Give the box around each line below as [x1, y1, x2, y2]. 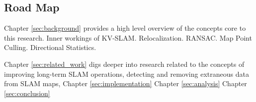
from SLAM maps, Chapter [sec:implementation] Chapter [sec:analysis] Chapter [4, 78, 247, 89]
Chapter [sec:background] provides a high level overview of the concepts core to [4, 23, 246, 33]
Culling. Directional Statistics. [4, 42, 96, 52]
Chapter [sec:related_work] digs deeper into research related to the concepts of [4, 58, 245, 69]
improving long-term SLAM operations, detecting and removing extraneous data [4, 68, 249, 79]
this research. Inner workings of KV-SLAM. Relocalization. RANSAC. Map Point [4, 32, 252, 43]
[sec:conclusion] [4, 88, 50, 98]
